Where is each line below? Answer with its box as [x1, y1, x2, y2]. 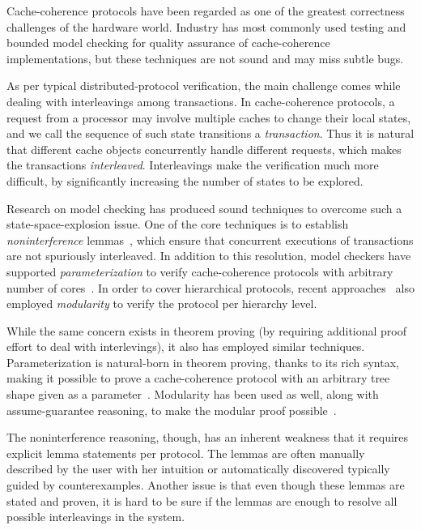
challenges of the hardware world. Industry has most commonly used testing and [6, 18, 406, 35]
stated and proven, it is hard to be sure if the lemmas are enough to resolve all [6, 492, 398, 509]
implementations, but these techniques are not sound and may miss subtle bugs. [6, 49, 404, 66]
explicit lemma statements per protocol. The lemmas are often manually [6, 444, 365, 461]
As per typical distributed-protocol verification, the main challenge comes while [6, 77, 401, 94]
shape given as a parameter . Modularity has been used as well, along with [6, 386, 379, 403]
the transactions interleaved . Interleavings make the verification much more [6, 156, 379, 173]
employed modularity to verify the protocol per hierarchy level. [6, 295, 317, 312]
